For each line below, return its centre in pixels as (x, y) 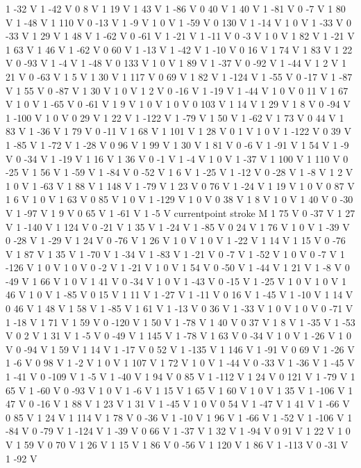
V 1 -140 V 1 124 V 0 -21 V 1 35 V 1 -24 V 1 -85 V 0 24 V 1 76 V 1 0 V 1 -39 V (178, 226)
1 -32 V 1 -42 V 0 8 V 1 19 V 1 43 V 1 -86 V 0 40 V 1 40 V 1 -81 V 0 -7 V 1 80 (176, 8)
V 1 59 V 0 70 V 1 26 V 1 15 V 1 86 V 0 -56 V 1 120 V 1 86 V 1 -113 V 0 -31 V (177, 444)
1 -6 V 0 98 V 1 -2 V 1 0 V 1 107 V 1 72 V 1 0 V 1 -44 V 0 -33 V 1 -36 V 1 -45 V (180, 363)
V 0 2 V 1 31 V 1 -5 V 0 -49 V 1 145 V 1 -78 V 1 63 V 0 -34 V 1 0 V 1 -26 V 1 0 (178, 336)
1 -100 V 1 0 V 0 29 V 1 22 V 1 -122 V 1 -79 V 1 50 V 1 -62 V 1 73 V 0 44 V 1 (175, 117)
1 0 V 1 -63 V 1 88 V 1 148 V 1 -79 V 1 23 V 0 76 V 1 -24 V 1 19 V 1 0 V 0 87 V (180, 185)
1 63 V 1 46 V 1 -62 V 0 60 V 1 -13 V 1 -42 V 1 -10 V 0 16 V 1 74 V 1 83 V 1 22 (179, 49)
